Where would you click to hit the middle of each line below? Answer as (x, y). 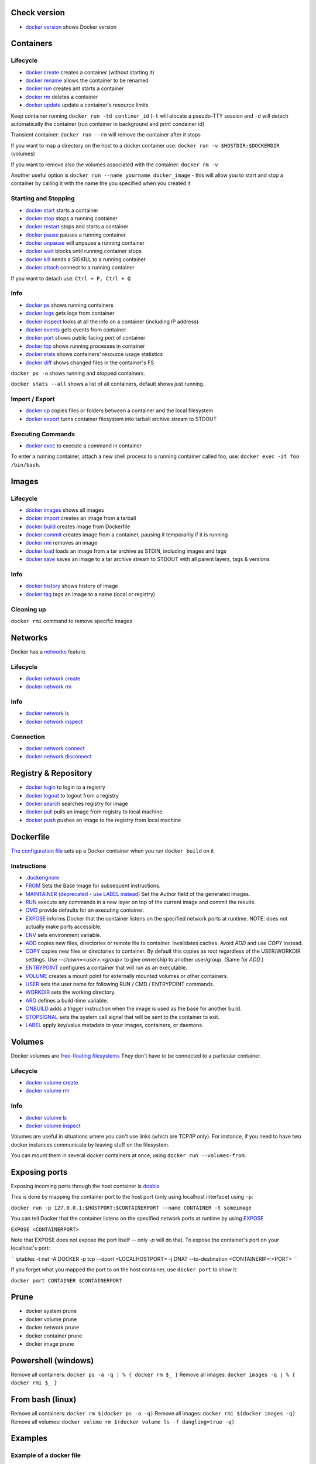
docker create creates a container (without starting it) (90, 72)
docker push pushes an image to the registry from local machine (103, 820)
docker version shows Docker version (71, 27)
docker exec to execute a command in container (84, 446)
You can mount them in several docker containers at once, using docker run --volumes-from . (128, 1155)
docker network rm (49, 687)
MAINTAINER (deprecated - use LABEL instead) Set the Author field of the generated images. (138, 894)
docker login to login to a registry (65, 787)
